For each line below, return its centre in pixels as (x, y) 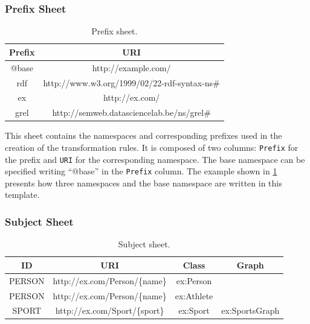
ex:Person (194, 280)
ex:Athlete (194, 295)
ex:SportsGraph (250, 310)
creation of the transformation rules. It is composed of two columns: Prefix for (152, 147)
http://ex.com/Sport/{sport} (110, 310)
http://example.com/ (131, 67)
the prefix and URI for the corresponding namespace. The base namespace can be (155, 159)
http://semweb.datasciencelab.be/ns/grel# (131, 113)
